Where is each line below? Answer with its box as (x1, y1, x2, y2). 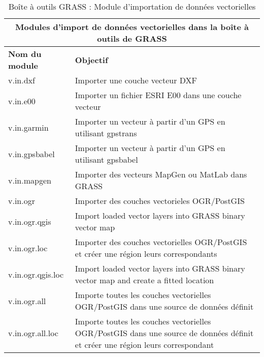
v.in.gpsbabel (8, 147, 55, 160)
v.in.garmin (8, 121, 49, 133)
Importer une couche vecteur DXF (75, 74, 197, 86)
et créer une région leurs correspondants (75, 248, 217, 259)
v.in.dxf (8, 74, 35, 86)
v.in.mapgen (8, 174, 51, 186)
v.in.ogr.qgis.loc (8, 268, 64, 280)
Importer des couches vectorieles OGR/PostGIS (75, 195, 245, 206)
